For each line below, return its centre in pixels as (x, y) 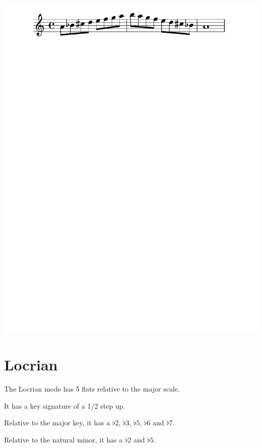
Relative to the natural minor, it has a (63, 439)
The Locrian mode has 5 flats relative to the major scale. (92, 389)
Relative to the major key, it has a (57, 423)
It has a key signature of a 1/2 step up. (65, 405)
